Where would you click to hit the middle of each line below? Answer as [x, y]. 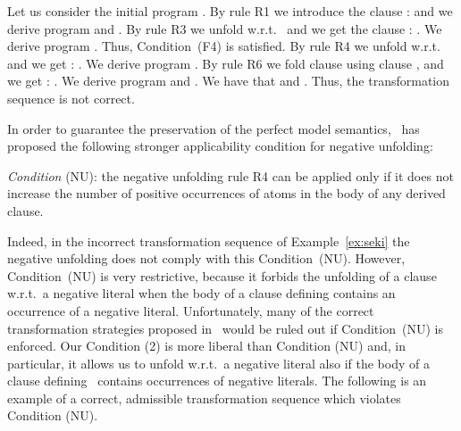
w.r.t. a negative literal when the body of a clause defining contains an [201, 293]
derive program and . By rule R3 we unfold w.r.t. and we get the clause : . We [225, 28]
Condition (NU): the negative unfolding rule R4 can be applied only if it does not [230, 175]
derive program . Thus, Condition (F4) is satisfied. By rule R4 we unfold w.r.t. [224, 46]
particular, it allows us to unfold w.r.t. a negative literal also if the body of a [218, 363]
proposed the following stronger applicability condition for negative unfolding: [220, 146]
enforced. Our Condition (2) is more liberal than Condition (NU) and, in [206, 346]
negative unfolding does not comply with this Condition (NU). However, [206, 258]
